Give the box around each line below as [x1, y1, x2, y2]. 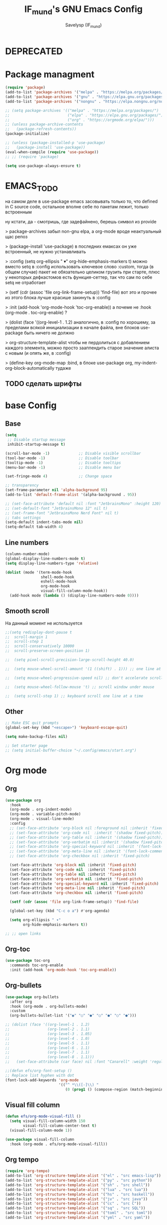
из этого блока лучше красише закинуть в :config [5, 294, 111, 300]
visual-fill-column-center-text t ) [23, 1123, 97, 1128]
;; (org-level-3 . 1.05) [5, 1031, 92, 1036]
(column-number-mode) [5, 552, 50, 557]
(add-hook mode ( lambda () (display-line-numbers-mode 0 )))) [9, 593, 139, 598]
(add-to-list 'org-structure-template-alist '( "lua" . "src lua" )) [5, 1187, 148, 1192]
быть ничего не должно [24, 330, 75, 336]
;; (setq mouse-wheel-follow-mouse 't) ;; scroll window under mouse [5, 684, 155, 689]
